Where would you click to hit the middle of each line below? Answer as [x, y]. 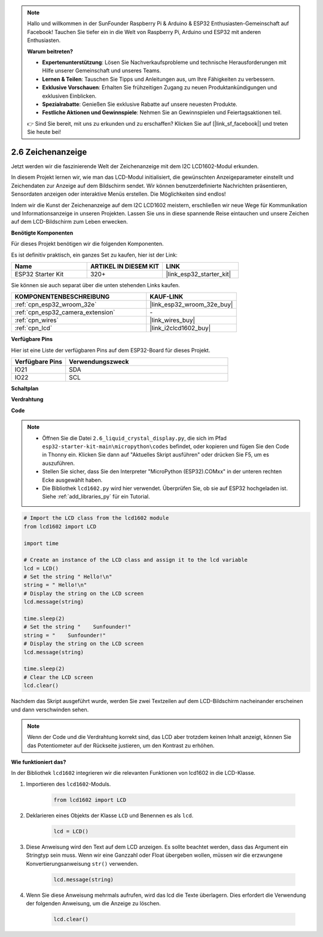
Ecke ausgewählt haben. [72, 480]
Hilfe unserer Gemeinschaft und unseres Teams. [102, 71]
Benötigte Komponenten [42, 233]
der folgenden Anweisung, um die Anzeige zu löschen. [93, 903]
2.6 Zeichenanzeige [49, 152]
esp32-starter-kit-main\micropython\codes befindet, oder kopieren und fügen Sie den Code [166, 446]
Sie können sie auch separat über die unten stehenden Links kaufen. [96, 285]
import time [41, 543]
